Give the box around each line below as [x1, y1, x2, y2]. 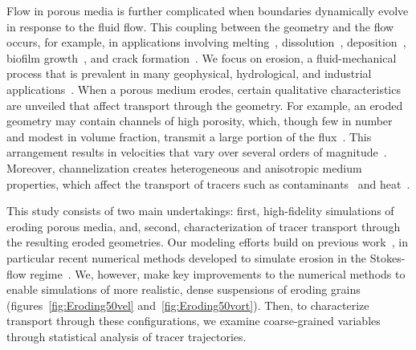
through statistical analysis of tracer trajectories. [6, 328, 247, 344]
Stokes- [369, 249, 406, 266]
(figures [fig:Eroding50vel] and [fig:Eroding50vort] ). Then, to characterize [6, 296, 369, 313]
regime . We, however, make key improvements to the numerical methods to [30, 265, 406, 282]
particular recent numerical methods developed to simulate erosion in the [6, 249, 367, 266]
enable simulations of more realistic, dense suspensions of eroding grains [6, 281, 361, 298]
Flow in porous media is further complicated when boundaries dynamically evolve [6, 2, 409, 18]
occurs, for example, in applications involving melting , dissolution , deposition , [6, 34, 406, 51]
